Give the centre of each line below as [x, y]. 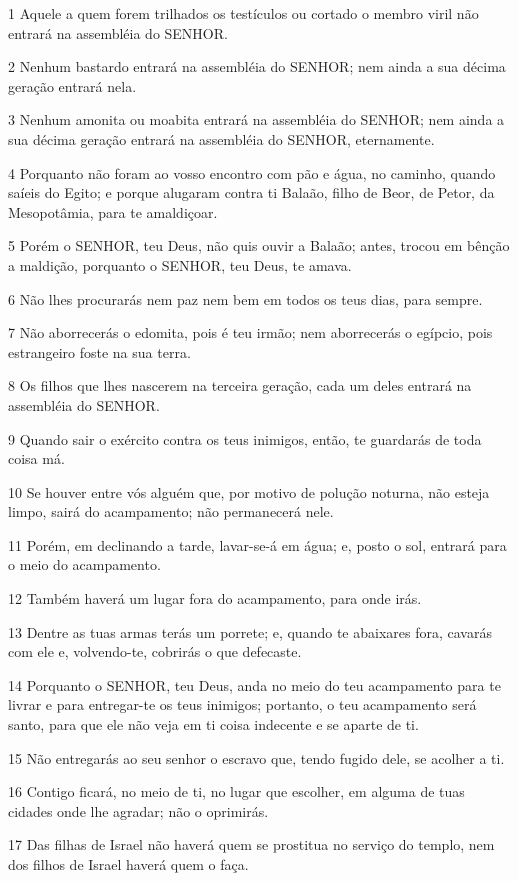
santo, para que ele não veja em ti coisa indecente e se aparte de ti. [213, 724]
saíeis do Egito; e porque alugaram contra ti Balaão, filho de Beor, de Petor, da [251, 192]
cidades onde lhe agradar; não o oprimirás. [138, 810]
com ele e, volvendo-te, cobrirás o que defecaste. [155, 651]
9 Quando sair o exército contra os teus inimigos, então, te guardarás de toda [245, 438]
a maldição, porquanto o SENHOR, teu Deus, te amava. [180, 264]
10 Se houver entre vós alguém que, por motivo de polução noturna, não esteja [249, 491]
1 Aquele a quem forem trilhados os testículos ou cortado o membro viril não [243, 13]
